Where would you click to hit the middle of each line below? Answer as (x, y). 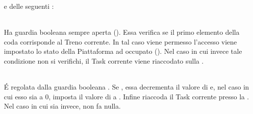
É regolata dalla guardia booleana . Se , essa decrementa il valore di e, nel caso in (126, 87)
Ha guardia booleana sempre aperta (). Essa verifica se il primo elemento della (122, 32)
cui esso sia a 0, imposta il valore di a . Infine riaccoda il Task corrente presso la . (126, 96)
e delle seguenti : (29, 6)
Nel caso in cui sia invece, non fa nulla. (63, 106)
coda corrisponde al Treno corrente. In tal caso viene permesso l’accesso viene (121, 41)
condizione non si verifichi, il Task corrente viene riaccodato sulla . (104, 60)
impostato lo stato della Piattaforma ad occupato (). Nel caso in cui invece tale (123, 51)
